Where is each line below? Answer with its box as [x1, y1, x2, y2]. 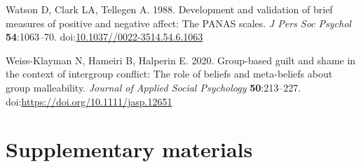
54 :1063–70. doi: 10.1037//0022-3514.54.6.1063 [6, 29, 203, 44]
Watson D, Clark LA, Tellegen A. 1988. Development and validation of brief [6, 2, 333, 16]
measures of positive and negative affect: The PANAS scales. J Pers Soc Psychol [6, 15, 351, 30]
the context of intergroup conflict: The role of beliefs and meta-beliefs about [6, 66, 333, 81]
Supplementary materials [6, 135, 253, 164]
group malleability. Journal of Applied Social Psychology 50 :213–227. [6, 80, 301, 94]
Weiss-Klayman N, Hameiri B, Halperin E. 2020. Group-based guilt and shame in [6, 52, 356, 67]
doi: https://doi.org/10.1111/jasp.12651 [6, 94, 172, 108]
